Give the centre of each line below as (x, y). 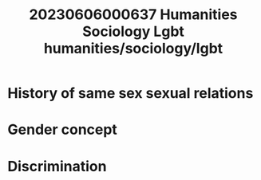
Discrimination (57, 166)
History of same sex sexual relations (130, 94)
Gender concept (62, 130)
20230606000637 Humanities (133, 15)
